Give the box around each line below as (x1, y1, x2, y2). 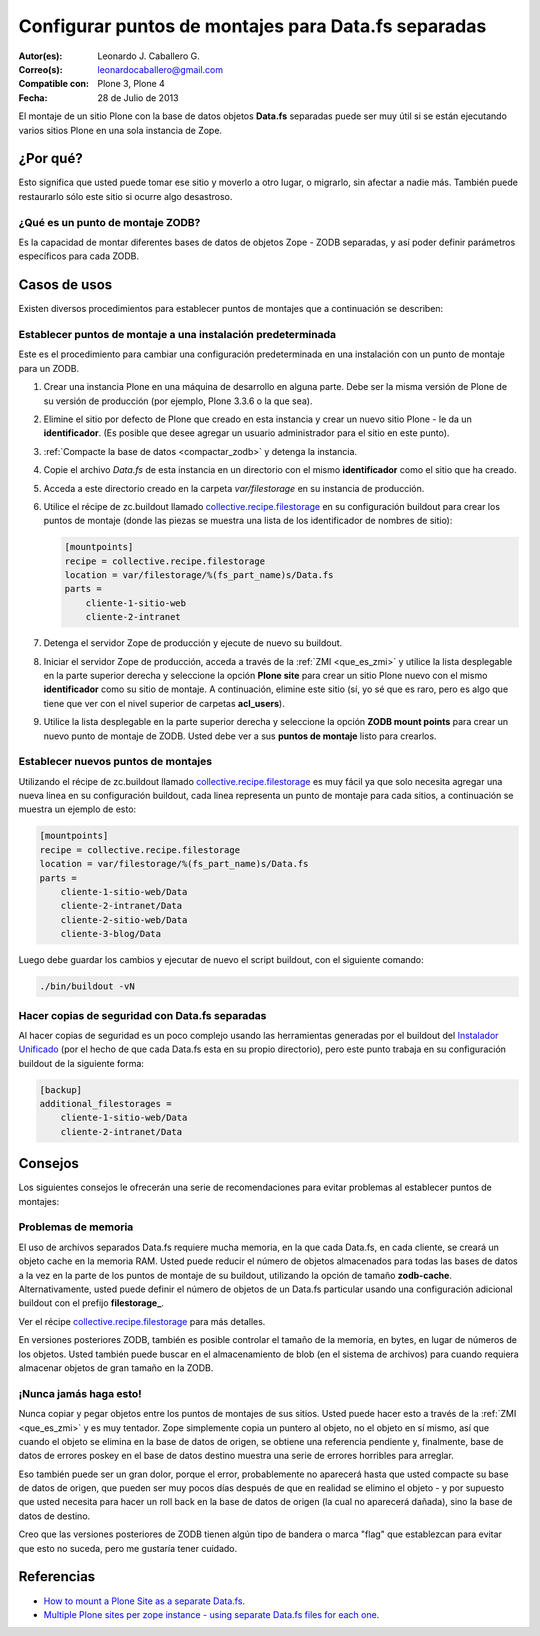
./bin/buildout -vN (39, 981, 135, 992)
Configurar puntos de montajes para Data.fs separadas (18, 15, 487, 37)
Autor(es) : (18, 50, 63, 62)
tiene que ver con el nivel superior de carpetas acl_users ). (43, 697, 285, 709)
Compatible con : (18, 78, 90, 90)
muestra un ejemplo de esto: (18, 803, 137, 815)
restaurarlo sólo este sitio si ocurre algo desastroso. (18, 190, 233, 202)
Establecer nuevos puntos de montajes (18, 755, 213, 769)
